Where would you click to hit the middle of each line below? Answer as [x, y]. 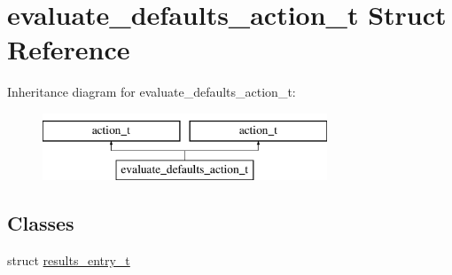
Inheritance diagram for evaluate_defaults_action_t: [152, 92]
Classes [41, 223]
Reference [69, 49]
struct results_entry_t [69, 260]
